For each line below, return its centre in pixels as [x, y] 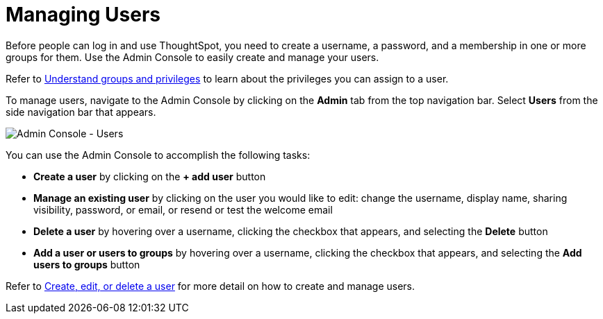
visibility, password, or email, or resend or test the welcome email [183, 209]
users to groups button [87, 264]
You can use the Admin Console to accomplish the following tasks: [158, 155]
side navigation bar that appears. [81, 112]
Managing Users [83, 15]
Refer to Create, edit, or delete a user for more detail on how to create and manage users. [210, 286]
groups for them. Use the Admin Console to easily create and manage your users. [192, 57]
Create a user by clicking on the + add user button [150, 176]
